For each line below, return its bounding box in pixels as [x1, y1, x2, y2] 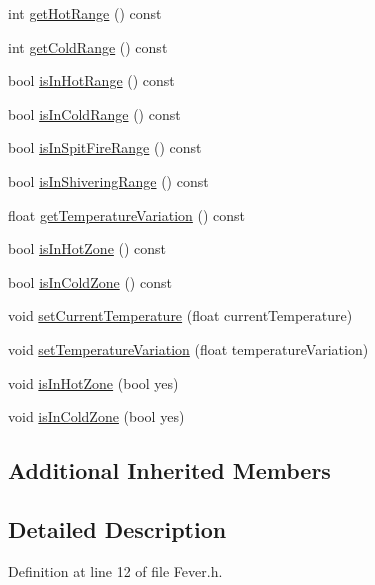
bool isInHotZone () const [8, 238, 167, 259]
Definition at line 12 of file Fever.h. [8, 560, 223, 581]
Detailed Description [8, 513, 227, 544]
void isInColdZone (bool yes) [8, 406, 185, 427]
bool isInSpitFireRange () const [8, 137, 202, 158]
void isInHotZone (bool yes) [8, 372, 179, 393]
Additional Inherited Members [8, 455, 331, 486]
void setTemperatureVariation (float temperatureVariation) [8, 338, 369, 359]
